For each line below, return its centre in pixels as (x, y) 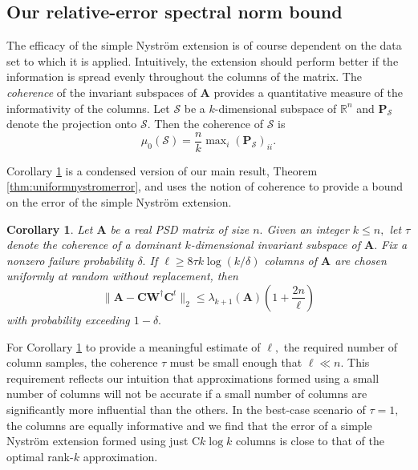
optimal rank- (40, 456)
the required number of (341, 346)
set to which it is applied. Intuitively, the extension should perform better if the (203, 60)
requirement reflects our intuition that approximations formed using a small (193, 378)
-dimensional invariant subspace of (275, 245)
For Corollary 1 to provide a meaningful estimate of (134, 346)
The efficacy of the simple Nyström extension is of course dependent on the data (204, 45)
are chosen (361, 260)
